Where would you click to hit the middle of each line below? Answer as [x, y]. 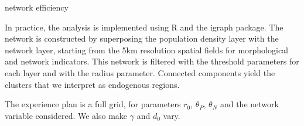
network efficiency [37, 7]
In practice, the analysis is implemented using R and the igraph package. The [144, 27]
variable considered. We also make [66, 115]
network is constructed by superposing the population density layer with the [142, 38]
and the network [249, 104]
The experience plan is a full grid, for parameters [93, 104]
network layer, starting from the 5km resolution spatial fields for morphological [146, 50]
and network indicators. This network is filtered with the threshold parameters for [152, 61]
